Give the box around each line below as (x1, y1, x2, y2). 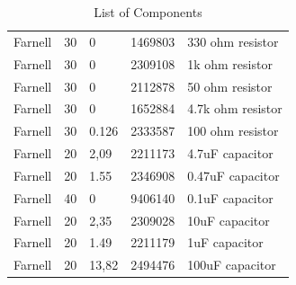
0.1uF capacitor (187, 188, 274, 207)
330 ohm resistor (187, 31, 279, 50)
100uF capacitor (187, 255, 276, 274)
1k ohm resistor (187, 54, 273, 73)
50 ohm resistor (187, 76, 273, 95)
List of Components (94, 3, 202, 21)
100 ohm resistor (187, 121, 279, 140)
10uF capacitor (187, 210, 270, 229)
